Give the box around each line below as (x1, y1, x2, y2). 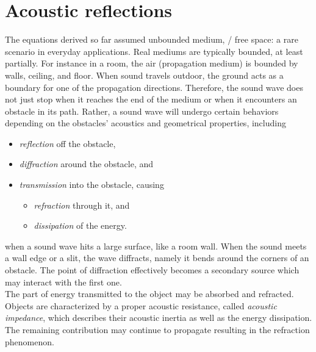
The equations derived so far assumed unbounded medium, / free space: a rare (5, 33, 298, 46)
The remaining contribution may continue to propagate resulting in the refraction (5, 323, 310, 336)
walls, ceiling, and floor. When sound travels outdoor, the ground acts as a (5, 68, 284, 81)
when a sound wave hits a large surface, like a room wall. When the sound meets (5, 239, 307, 252)
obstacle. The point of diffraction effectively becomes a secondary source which (5, 264, 300, 276)
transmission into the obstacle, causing (19, 178, 164, 191)
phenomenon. (5, 335, 54, 348)
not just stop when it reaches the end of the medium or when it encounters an (5, 93, 297, 106)
